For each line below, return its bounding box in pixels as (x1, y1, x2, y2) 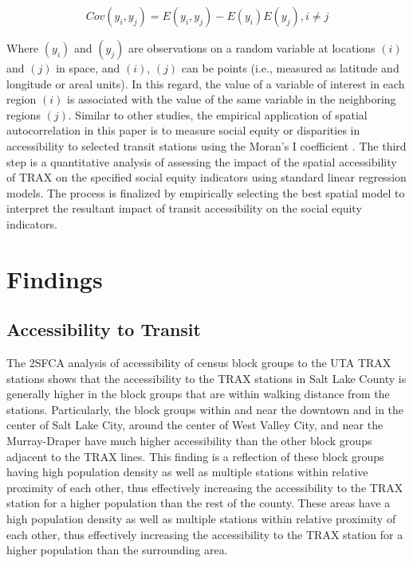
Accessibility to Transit (6, 317, 201, 342)
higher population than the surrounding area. (6, 541, 228, 558)
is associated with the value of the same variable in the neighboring (67, 91, 396, 108)
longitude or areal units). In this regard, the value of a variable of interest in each (6, 75, 405, 92)
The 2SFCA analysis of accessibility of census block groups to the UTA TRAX (6, 354, 391, 371)
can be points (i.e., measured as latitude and (181, 60, 399, 76)
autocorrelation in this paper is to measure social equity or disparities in (6, 122, 360, 139)
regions (6, 106, 41, 123)
